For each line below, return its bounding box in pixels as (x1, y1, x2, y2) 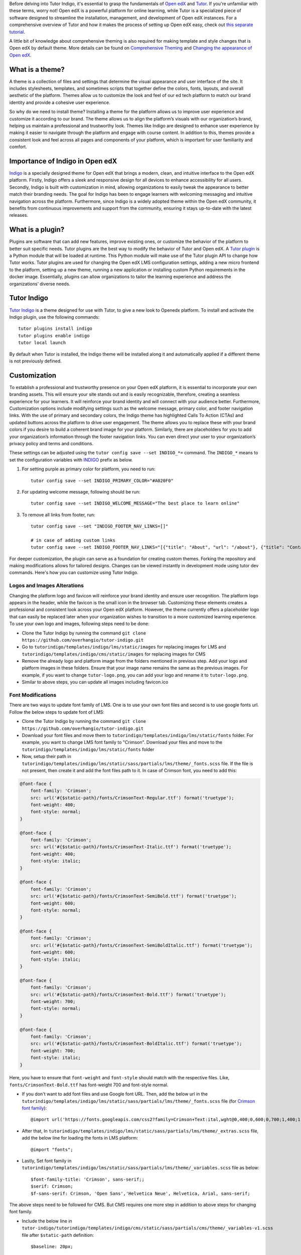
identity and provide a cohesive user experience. (9, 99, 110, 105)
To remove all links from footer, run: (22, 512, 95, 518)
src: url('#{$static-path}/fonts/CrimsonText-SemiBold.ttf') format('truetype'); (30, 894, 237, 899)
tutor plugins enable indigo (18, 333, 90, 338)
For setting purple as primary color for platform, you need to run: (22, 466, 156, 472)
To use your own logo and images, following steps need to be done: (9, 620, 149, 627)
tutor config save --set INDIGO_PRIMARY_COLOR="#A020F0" (31, 477, 174, 483)
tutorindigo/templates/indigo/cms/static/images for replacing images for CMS (22, 651, 206, 657)
